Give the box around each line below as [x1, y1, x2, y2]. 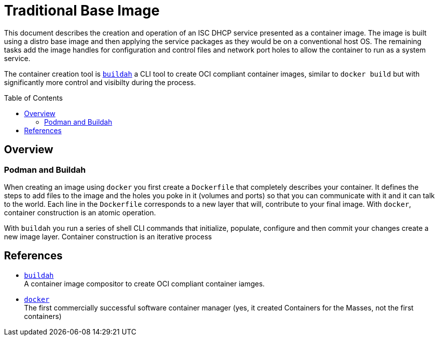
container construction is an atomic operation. [4, 208, 156, 217]
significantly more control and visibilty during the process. [4, 78, 196, 87]
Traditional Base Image [4, 2, 160, 19]
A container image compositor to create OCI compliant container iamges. [24, 279, 265, 288]
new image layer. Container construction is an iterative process [4, 232, 212, 241]
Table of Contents [4, 93, 63, 102]
